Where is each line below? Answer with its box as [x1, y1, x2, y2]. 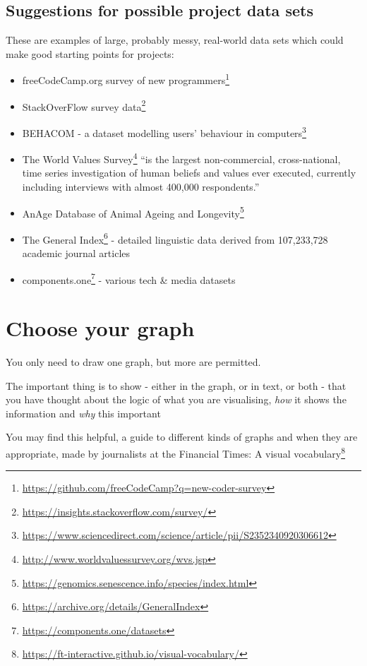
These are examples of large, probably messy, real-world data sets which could [6, 32, 344, 47]
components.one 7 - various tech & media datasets [22, 270, 236, 287]
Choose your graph [6, 314, 195, 343]
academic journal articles [22, 246, 131, 261]
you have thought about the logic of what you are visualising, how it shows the [6, 392, 347, 407]
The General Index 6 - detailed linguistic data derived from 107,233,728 [22, 230, 328, 246]
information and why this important [6, 405, 161, 420]
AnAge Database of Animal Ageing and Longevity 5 [22, 203, 244, 220]
